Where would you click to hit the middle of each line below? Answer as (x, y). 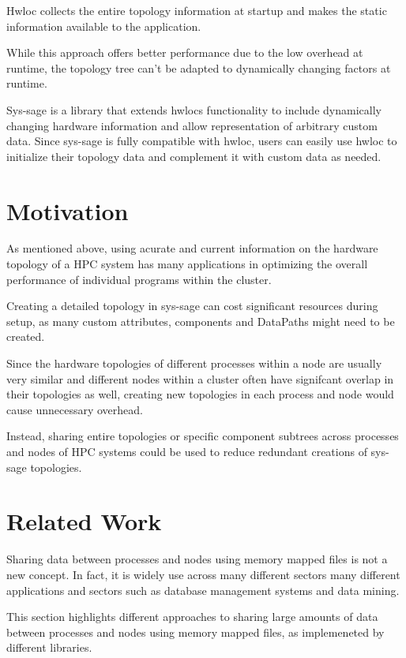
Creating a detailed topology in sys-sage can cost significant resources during (192, 306)
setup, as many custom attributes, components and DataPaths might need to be (201, 321)
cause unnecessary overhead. (75, 409)
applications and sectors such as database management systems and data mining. (203, 590)
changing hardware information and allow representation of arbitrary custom (192, 125)
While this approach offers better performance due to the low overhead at (185, 52)
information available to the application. (104, 26)
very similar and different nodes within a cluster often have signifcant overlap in (200, 378)
